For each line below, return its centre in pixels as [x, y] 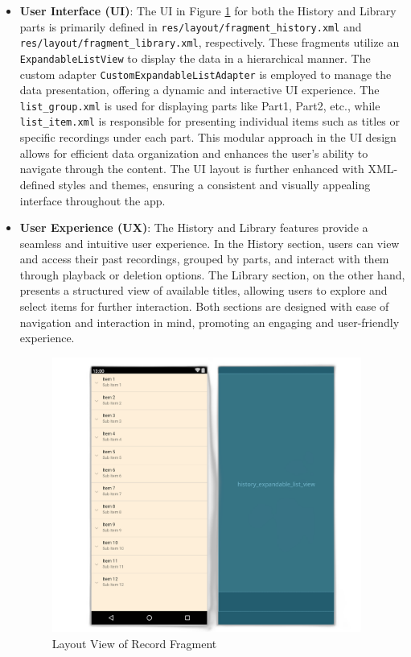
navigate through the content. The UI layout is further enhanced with [192, 169]
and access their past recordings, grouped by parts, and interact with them [204, 259]
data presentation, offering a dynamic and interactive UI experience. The [199, 90]
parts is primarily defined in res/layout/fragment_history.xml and [191, 26]
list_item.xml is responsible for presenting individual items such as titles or [210, 121]
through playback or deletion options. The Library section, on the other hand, [212, 274]
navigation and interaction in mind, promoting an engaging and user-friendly [210, 322]
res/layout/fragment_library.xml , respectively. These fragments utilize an [210, 42]
